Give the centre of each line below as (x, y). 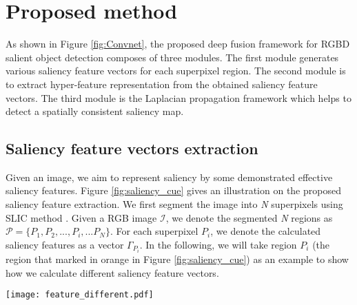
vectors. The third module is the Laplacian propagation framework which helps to (178, 97)
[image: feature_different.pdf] (80, 295)
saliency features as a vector (65, 244)
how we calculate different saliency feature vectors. (112, 272)
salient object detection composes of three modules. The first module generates (172, 57)
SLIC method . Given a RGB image (81, 217)
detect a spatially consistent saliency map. (95, 111)
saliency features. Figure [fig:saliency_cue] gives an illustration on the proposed (173, 190)
